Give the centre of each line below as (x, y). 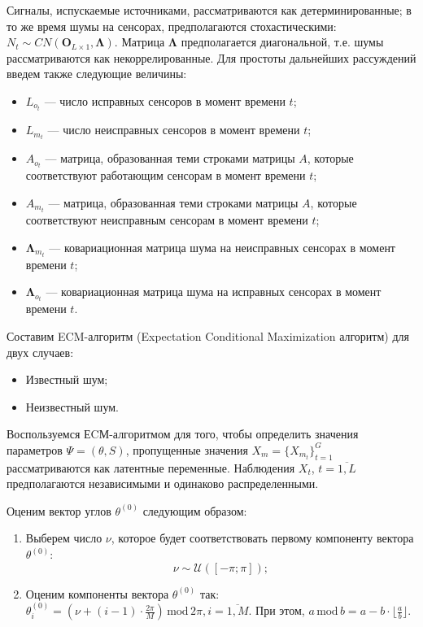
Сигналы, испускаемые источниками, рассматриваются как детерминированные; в (209, 10)
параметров (35, 449)
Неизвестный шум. (72, 406)
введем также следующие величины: (97, 74)
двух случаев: (40, 352)
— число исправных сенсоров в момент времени (165, 100)
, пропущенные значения (187, 449)
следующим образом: (195, 510)
